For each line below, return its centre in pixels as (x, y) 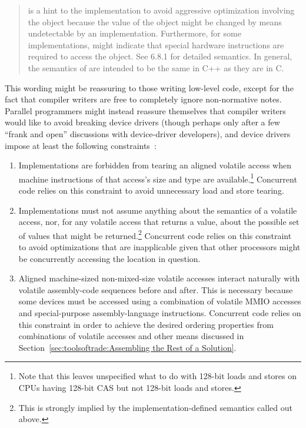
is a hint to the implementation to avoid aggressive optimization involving (161, 10)
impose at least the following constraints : (81, 145)
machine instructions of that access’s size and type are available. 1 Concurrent (158, 178)
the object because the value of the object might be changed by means (155, 21)
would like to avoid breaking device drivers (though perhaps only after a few (142, 122)
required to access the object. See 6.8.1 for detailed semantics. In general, (160, 56)
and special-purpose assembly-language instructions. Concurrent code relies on (160, 312)
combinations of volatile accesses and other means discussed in (131, 336)
